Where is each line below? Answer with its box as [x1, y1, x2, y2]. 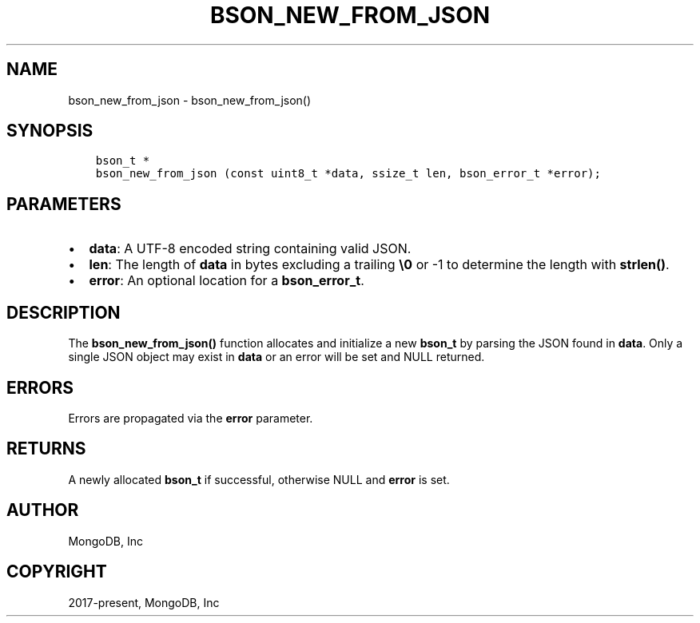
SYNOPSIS [6, 121, 93, 141]
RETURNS [6, 438, 86, 459]
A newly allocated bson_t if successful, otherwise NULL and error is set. [68, 472, 450, 486]
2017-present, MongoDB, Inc [68, 595, 220, 609]
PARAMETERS [6, 193, 121, 214]
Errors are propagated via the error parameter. [68, 411, 313, 425]
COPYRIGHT [6, 561, 107, 582]
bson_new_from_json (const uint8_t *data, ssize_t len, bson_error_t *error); [95, 167, 601, 181]
